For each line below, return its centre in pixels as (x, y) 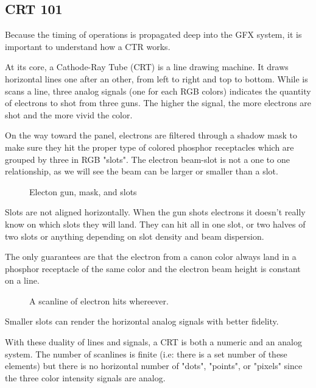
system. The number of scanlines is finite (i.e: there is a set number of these (146, 354)
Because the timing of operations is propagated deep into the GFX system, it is (153, 34)
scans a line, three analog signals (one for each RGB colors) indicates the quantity (158, 91)
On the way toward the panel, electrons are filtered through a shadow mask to (151, 135)
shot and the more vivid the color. (69, 114)
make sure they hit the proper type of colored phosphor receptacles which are (149, 147)
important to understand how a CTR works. (88, 46)
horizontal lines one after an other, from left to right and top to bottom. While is (156, 78)
